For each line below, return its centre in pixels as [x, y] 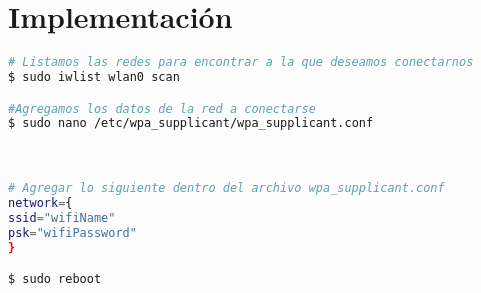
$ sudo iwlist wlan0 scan [94, 77]
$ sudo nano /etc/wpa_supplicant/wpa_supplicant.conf [191, 123]
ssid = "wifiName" [62, 218]
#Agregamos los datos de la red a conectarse [162, 108]
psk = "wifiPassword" [72, 232]
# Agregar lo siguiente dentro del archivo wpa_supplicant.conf [226, 188]
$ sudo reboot [55, 279]
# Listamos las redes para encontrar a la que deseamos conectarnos [241, 62]
